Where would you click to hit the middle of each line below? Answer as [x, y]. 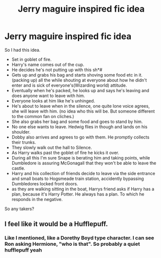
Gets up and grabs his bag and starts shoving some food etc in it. [77, 75]
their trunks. [24, 142]
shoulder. [21, 132]
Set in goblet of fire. [32, 59]
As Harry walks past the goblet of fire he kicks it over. [65, 153]
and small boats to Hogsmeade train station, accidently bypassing [78, 179]
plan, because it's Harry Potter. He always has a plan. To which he [78, 194]
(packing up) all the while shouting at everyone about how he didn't [79, 80]
